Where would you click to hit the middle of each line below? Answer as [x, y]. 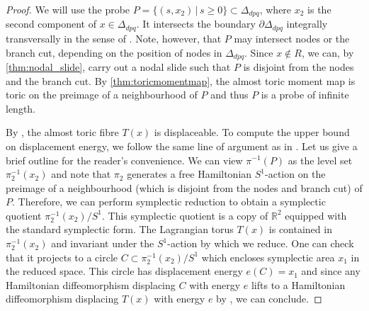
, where [276, 9]
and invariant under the [103, 243]
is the [319, 9]
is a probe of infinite [305, 95]
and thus [229, 95]
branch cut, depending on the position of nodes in [114, 52]
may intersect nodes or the [292, 38]
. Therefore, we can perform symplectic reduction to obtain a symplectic [169, 202]
